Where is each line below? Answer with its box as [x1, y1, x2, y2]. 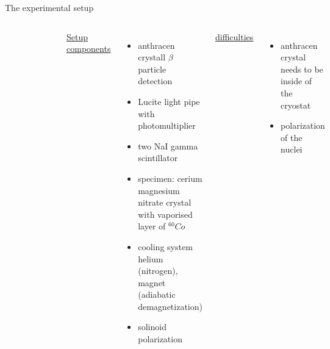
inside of [281, 74, 312, 87]
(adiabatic [138, 288, 176, 301]
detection [138, 74, 173, 87]
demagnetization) [138, 300, 203, 312]
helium [138, 252, 163, 265]
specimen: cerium [138, 171, 203, 184]
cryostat [281, 98, 311, 111]
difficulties [215, 30, 254, 43]
